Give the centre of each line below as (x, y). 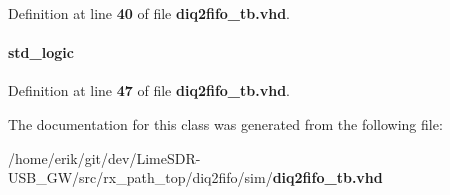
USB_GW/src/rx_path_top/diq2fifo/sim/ (140, 177)
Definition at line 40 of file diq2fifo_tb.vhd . (149, 13)
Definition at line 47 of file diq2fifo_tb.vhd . (149, 90)
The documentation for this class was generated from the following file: (225, 123)
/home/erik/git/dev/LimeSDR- (104, 157)
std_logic (41, 52)
